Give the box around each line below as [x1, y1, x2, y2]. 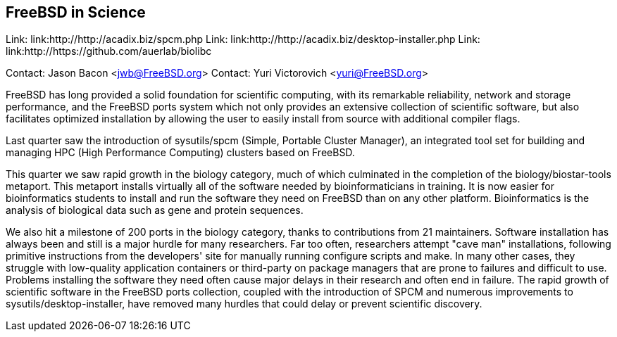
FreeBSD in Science [6, 4, 146, 21]
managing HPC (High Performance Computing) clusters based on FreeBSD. [6, 146, 355, 159]
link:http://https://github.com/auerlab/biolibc [6, 45, 212, 58]
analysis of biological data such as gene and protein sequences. [6, 204, 304, 217]
